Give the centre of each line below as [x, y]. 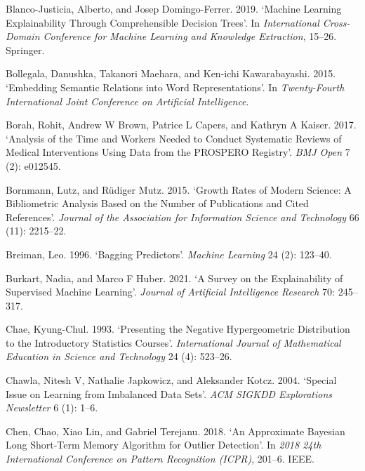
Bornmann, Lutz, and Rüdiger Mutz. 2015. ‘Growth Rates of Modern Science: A [179, 189]
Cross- [336, 22]
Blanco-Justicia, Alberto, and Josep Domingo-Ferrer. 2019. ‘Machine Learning [174, 8]
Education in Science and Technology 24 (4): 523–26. [119, 356]
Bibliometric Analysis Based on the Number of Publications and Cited [157, 203]
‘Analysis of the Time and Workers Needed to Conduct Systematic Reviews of [174, 138]
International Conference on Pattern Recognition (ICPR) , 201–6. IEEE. [160, 459]
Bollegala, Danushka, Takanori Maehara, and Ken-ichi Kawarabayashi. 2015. [171, 73]
